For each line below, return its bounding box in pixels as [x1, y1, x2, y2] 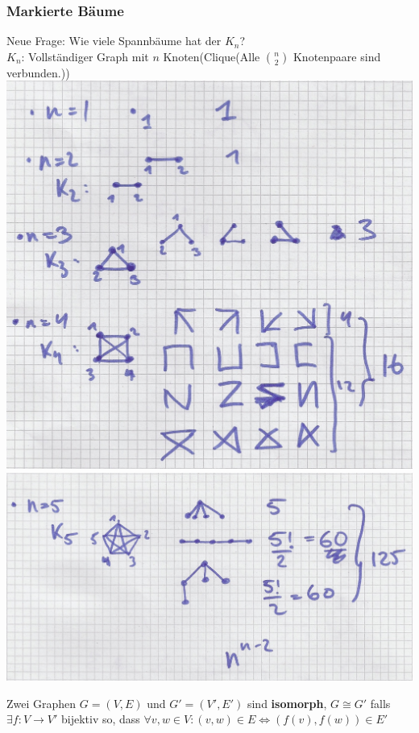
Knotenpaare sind [292, 48, 381, 64]
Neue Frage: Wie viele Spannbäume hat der [6, 32, 222, 49]
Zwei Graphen [6, 694, 77, 711]
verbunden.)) [6, 64, 70, 81]
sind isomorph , [247, 694, 327, 711]
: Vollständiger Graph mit [21, 48, 149, 64]
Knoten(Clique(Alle [163, 48, 260, 64]
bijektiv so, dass [61, 710, 140, 727]
